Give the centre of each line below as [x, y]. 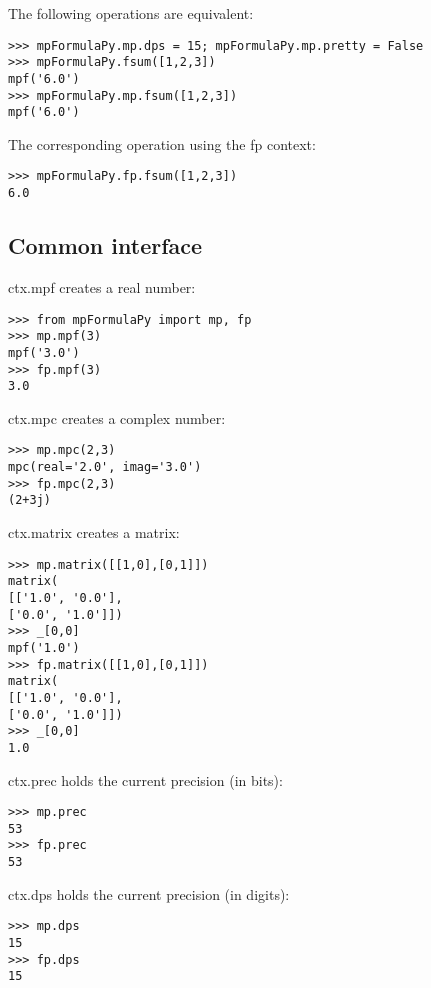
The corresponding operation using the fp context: [162, 143]
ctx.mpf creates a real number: [102, 286]
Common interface [105, 245]
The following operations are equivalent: [131, 13]
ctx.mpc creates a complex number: [117, 417]
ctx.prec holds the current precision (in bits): [145, 779]
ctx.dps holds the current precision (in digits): [149, 893]
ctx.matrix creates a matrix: [94, 532]
